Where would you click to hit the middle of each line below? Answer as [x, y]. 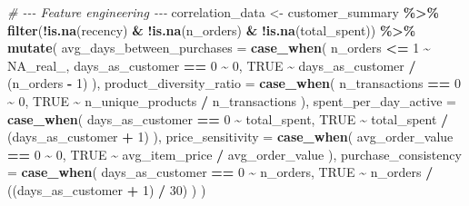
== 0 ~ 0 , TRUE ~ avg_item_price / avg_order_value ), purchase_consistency [234, 154]
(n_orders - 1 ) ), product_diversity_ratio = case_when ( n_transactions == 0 [234, 83]
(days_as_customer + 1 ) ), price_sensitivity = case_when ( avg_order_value [230, 137]
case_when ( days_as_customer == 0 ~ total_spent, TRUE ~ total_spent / [228, 118]
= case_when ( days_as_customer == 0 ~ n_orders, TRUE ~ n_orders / [220, 172]
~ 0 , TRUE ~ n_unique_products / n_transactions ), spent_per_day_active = [232, 100]
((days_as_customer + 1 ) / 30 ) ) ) [107, 189]
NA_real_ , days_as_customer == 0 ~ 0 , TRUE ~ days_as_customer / [212, 65]
